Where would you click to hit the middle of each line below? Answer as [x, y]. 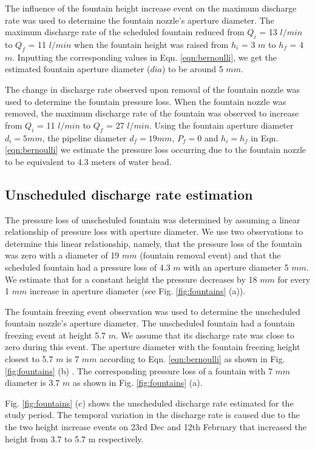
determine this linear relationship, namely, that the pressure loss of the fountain [154, 243]
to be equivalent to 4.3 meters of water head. [88, 161]
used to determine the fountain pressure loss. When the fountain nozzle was [146, 101]
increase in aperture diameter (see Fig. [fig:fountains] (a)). [137, 291]
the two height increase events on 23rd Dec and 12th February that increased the [156, 427]
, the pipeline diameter [84, 137]
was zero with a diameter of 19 [62, 255]
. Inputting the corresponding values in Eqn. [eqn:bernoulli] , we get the [145, 57]
